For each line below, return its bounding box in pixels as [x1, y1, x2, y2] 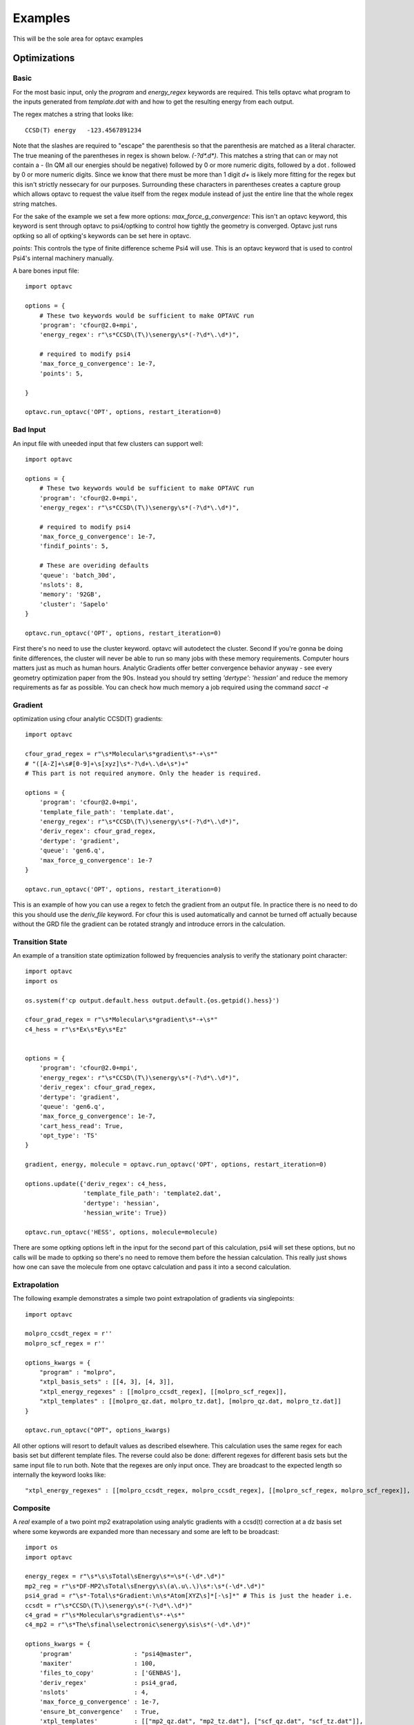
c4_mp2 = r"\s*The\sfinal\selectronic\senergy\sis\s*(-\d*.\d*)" [25, 1621, 251, 1628]
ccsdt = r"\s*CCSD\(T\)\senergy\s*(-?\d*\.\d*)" [25, 1601, 193, 1609]
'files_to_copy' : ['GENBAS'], [39, 1669, 182, 1677]
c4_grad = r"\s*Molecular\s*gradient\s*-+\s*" [25, 1611, 186, 1619]
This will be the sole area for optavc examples [12, 34, 144, 43]
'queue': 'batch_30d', [39, 571, 117, 579]
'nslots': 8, [39, 581, 83, 589]
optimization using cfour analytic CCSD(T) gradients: [12, 715, 164, 723]
